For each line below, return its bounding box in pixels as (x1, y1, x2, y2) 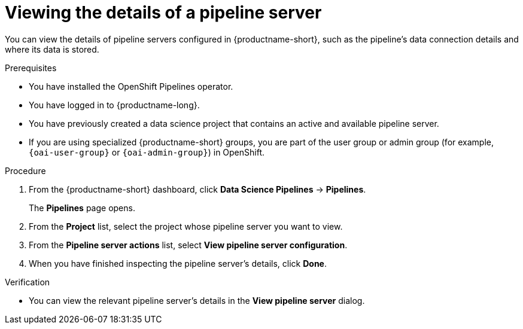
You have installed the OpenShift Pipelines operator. (29, 81, 233, 92)
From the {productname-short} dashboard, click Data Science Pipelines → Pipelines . (29, 184, 366, 194)
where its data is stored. (5, 44, 99, 54)
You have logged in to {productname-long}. (29, 99, 200, 110)
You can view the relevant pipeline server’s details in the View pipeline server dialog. (29, 295, 365, 306)
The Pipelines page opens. (29, 202, 135, 213)
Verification (5, 276, 50, 287)
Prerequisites (5, 62, 57, 73)
